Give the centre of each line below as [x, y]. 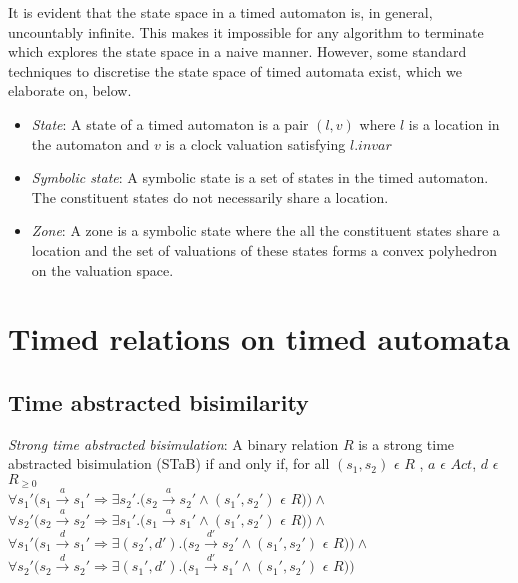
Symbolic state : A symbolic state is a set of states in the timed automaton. [260, 177]
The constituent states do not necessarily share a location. [210, 196]
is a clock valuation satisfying [255, 143]
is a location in [454, 123]
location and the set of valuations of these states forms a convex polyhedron [264, 249]
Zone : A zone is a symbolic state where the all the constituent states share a [265, 230]
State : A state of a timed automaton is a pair [170, 123]
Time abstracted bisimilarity [158, 401]
